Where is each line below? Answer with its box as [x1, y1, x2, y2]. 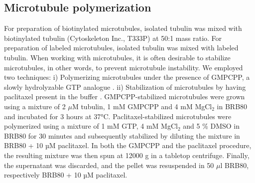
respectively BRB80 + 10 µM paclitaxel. [4, 170, 127, 180]
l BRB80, [220, 160, 249, 170]
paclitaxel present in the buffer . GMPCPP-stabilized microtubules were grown [4, 91, 245, 102]
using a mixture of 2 [4, 101, 66, 111]
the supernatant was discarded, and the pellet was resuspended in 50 [4, 160, 214, 170]
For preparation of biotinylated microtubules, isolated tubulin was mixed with [4, 23, 242, 33]
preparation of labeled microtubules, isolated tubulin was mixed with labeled [4, 42, 239, 53]
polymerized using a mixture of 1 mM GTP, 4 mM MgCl [4, 121, 178, 131]
